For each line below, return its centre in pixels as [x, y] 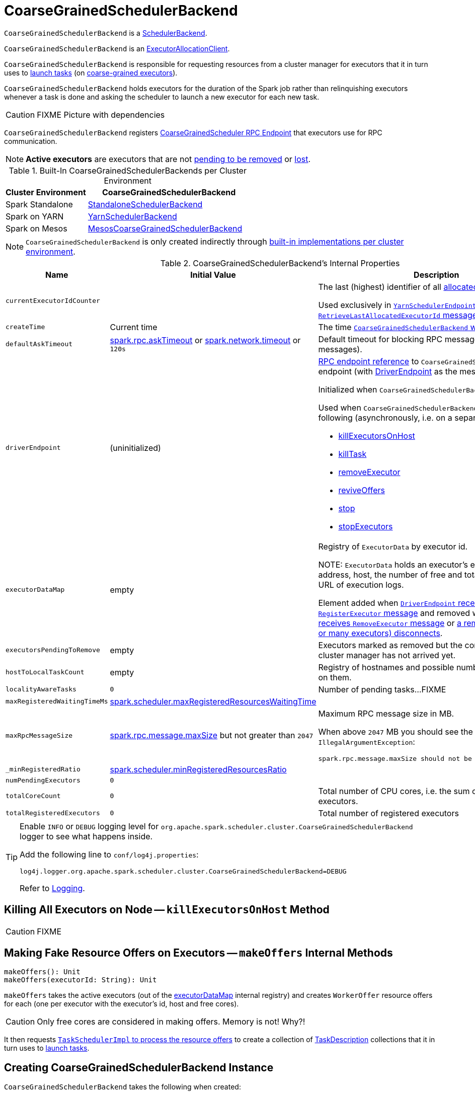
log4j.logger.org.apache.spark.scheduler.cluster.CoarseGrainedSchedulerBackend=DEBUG [183, 871]
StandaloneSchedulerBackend [145, 204]
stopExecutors [366, 526]
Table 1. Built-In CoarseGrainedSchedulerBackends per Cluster [128, 170]
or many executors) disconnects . [380, 633]
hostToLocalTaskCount [45, 672]
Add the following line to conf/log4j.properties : [109, 854]
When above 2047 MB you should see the [395, 731]
